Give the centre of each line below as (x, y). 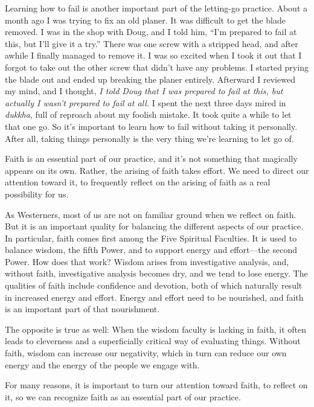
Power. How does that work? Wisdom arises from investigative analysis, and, (147, 261)
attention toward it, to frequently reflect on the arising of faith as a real (138, 182)
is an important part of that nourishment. (82, 309)
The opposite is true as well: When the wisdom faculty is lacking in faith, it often (155, 329)
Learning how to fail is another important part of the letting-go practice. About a (156, 8)
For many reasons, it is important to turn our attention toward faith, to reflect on (156, 385)
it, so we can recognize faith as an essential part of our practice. (123, 396)
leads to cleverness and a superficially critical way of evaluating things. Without (153, 341)
